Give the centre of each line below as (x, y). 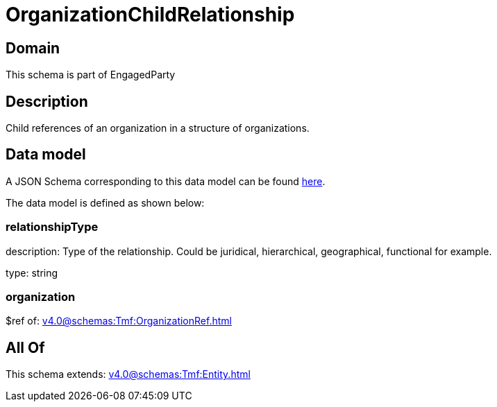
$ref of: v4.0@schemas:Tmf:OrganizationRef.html (119, 321)
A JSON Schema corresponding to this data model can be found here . (166, 181)
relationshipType (52, 227)
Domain (33, 48)
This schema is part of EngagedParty (91, 75)
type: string (32, 272)
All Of (25, 347)
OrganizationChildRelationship (150, 15)
